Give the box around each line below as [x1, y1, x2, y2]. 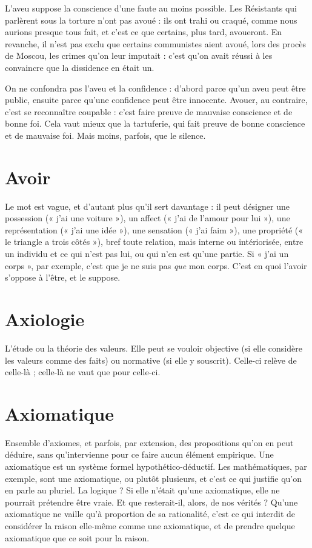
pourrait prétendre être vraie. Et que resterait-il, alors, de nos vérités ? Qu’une [5, 495, 298, 508]
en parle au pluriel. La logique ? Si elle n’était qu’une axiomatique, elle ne [5, 484, 280, 496]
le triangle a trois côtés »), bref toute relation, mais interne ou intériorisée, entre [5, 235, 304, 248]
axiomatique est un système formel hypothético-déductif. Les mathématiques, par [5, 460, 307, 473]
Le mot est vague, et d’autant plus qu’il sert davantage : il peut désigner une [5, 199, 290, 212]
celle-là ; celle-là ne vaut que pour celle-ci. [5, 366, 161, 378]
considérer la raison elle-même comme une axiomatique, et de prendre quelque [5, 520, 295, 532]
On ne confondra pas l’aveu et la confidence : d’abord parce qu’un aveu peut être [5, 81, 306, 94]
